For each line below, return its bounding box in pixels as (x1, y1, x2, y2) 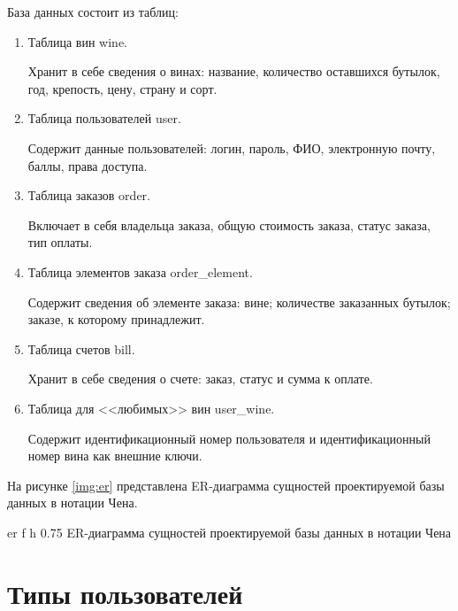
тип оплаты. (27, 233, 93, 251)
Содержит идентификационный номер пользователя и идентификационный (27, 429, 431, 447)
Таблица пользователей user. (27, 109, 181, 128)
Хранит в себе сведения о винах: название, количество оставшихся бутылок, (27, 62, 440, 81)
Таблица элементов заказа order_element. (27, 262, 253, 281)
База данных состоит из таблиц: (7, 3, 179, 20)
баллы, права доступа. (27, 156, 148, 174)
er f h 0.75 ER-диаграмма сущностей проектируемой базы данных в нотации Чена (7, 522, 452, 541)
